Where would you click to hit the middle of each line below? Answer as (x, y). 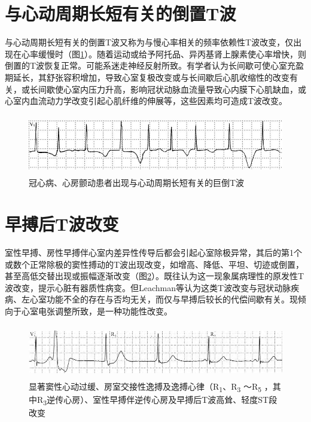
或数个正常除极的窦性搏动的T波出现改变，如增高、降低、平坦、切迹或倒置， (155, 264)
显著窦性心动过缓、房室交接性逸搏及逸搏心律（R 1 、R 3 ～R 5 (145, 387)
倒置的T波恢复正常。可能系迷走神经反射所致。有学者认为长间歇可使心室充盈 (155, 65)
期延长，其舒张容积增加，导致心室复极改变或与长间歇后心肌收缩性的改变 (147, 77)
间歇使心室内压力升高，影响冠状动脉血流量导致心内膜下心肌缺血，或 (172, 89)
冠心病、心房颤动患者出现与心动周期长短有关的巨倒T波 (137, 183)
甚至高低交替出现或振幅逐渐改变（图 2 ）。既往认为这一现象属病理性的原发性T (155, 276)
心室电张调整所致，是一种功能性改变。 (97, 311)
